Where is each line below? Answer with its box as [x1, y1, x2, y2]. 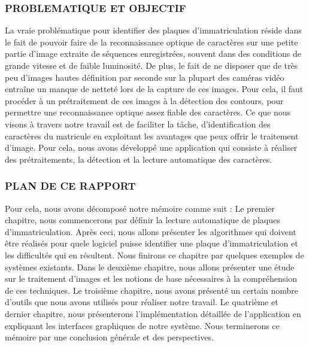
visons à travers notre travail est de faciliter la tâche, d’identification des [5, 117, 271, 130]
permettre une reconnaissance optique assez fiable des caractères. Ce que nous [5, 106, 291, 118]
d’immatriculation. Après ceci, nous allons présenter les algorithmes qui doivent [5, 225, 296, 238]
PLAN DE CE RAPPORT [5, 178, 136, 193]
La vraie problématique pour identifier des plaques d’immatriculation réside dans [5, 24, 302, 36]
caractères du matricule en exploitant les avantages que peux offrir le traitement [5, 129, 299, 142]
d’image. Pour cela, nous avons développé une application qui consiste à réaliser [5, 141, 298, 154]
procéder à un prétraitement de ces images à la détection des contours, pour [5, 94, 284, 106]
